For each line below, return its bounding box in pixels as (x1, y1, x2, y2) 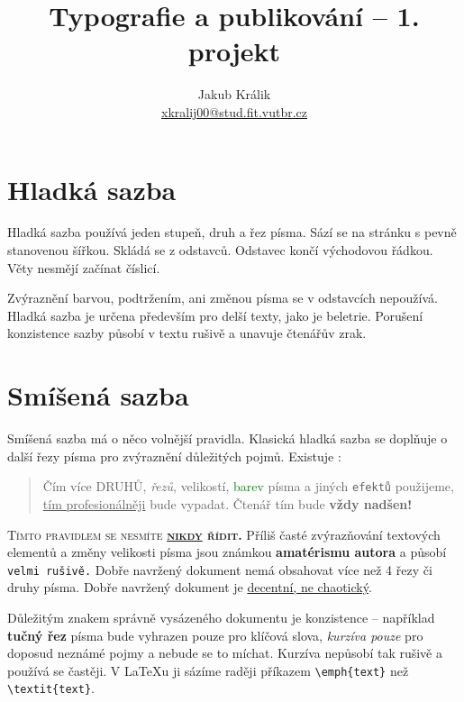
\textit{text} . (7, 679, 95, 697)
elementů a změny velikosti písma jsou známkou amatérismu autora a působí (7, 542, 447, 561)
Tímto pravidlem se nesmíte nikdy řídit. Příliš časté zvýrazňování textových (7, 524, 441, 543)
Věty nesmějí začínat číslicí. (7, 258, 160, 277)
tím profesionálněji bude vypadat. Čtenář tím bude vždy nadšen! (42, 494, 413, 513)
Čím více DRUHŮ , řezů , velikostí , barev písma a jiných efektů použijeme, (42, 477, 454, 496)
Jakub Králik (197, 85, 271, 104)
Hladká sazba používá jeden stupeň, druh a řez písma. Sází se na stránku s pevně (7, 223, 457, 242)
